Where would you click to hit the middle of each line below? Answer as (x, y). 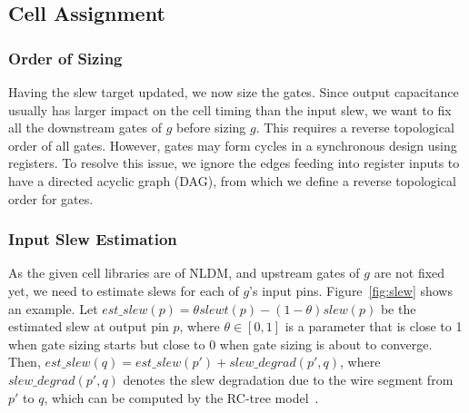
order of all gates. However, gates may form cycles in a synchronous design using (233, 145)
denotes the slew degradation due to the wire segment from (288, 379)
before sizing (211, 128)
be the (398, 308)
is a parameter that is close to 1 (374, 326)
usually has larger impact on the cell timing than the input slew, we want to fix (230, 109)
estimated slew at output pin (89, 326)
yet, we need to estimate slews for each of (124, 290)
